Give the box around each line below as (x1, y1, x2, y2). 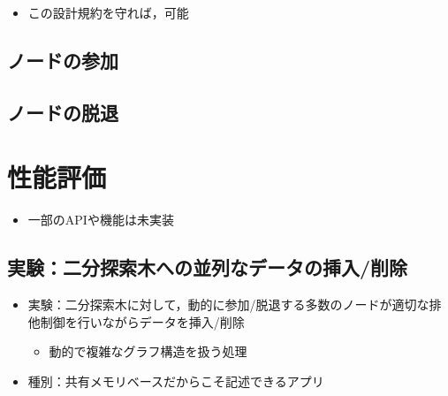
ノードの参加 (7, 46, 118, 73)
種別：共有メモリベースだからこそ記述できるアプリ (27, 371, 324, 390)
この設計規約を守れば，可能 (27, 4, 189, 21)
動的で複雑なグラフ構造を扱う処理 (49, 342, 247, 361)
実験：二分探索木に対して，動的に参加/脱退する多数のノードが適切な (27, 295, 429, 314)
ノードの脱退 (7, 98, 118, 126)
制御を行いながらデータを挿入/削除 (40, 312, 245, 331)
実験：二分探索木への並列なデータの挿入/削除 (7, 254, 408, 281)
